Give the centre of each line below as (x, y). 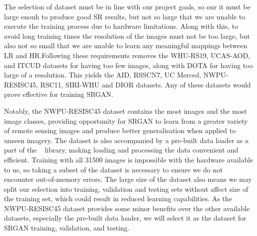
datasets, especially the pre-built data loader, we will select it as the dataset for (125, 218)
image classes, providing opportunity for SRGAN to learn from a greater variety (126, 120)
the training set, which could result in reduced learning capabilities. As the (118, 198)
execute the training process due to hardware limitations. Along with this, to (121, 26)
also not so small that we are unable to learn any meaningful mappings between (126, 45)
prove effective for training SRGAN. (59, 94)
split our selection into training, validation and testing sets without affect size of (126, 189)
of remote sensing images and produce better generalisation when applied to (120, 130)
